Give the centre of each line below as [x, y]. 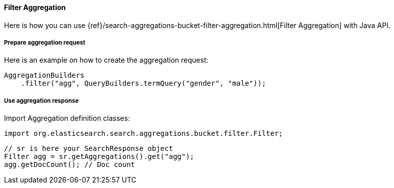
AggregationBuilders [44, 75]
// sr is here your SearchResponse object [89, 149]
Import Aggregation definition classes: [67, 118]
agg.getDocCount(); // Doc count [70, 165]
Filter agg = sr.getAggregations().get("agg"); [99, 157]
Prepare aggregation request [45, 43]
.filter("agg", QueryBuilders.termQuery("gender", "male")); [143, 83]
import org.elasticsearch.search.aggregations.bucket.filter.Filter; [144, 134]
